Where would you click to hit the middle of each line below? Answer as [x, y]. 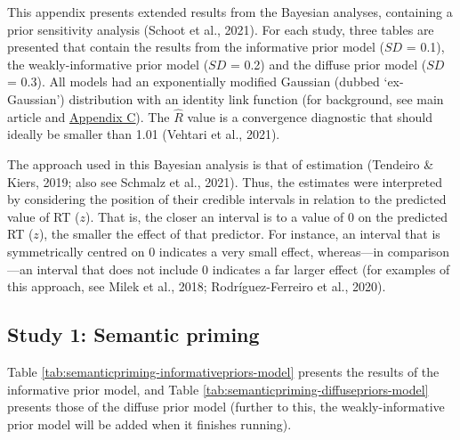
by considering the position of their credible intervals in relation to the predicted [227, 199]
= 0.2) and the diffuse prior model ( [328, 64]
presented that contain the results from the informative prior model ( [196, 47]
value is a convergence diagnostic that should [310, 116]
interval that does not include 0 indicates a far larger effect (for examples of [243, 269]
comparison [419, 251]
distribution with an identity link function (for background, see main [256, 98]
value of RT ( [44, 216]
